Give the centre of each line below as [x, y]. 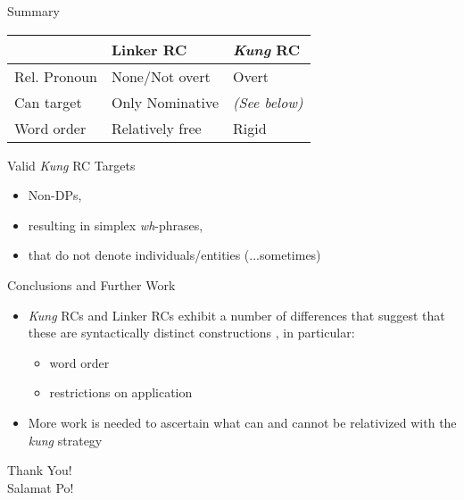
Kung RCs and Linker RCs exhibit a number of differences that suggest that [236, 315]
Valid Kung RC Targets [71, 165]
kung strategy [65, 440]
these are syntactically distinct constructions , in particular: [191, 333]
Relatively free [156, 128]
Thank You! [40, 470]
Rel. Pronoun [56, 76]
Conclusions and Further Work [91, 284]
